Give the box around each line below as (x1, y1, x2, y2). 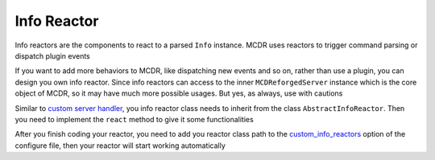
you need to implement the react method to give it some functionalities (14, 114, 254, 124)
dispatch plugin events (14, 51, 90, 60)
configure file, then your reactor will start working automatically (14, 141, 226, 150)
